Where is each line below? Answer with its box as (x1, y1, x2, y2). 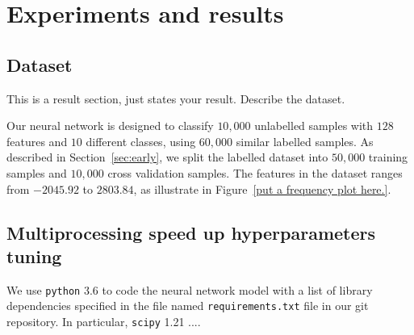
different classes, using (86, 132, 196, 149)
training (368, 149, 408, 165)
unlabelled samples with (254, 117, 374, 134)
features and (6, 132, 68, 149)
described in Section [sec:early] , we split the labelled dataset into (6, 149, 328, 165)
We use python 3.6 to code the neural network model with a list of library (6, 281, 373, 298)
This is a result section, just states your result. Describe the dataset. (6, 90, 345, 107)
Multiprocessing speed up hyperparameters (6, 220, 376, 245)
